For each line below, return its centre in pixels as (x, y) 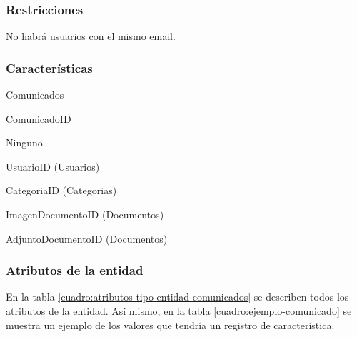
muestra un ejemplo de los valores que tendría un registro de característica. (170, 325)
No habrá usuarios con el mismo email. (91, 36)
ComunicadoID (39, 118)
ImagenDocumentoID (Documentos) (85, 214)
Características (49, 67)
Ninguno (24, 142)
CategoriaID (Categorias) (61, 190)
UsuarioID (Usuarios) (53, 166)
